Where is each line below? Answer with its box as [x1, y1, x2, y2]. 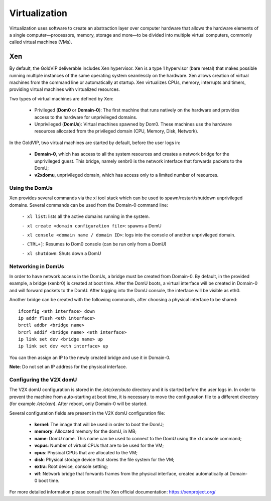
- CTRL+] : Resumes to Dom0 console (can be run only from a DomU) [22, 241, 167, 247]
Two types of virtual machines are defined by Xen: [9, 95, 114, 101]
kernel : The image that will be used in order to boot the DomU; [34, 421, 164, 427]
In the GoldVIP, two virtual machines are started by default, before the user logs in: [9, 140, 181, 146]
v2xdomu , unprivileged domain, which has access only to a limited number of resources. [34, 172, 219, 178]
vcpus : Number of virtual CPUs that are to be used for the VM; [34, 442, 164, 449]
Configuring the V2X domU [9, 377, 77, 383]
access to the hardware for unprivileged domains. [34, 114, 138, 120]
